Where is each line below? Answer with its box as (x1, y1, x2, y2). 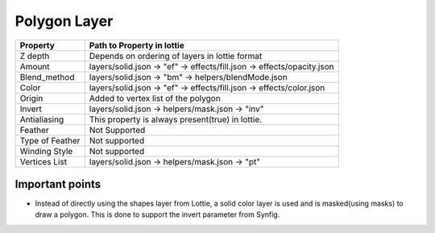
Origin (19, 93, 43, 104)
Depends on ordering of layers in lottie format (89, 50, 263, 61)
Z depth (19, 50, 50, 61)
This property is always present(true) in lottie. (89, 114, 263, 125)
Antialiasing (19, 114, 64, 125)
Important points (14, 177, 101, 191)
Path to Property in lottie (89, 40, 184, 51)
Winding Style (19, 145, 73, 156)
